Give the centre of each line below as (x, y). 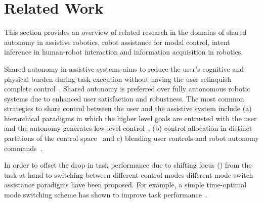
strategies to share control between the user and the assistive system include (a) (128, 108)
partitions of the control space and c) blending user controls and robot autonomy (131, 138)
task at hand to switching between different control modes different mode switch (129, 174)
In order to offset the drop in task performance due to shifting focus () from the (128, 165)
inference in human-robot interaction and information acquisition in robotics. (124, 52)
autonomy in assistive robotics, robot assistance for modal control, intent (117, 42)
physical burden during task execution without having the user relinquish (118, 79)
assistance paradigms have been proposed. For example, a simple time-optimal (125, 185)
